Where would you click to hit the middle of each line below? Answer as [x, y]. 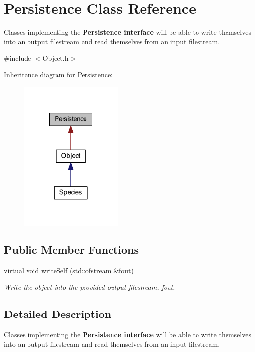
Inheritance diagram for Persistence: [58, 74]
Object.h [56, 58]
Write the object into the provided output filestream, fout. [90, 287]
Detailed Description [58, 313]
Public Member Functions [71, 250]
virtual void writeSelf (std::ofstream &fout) [69, 270]
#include [18, 58]
